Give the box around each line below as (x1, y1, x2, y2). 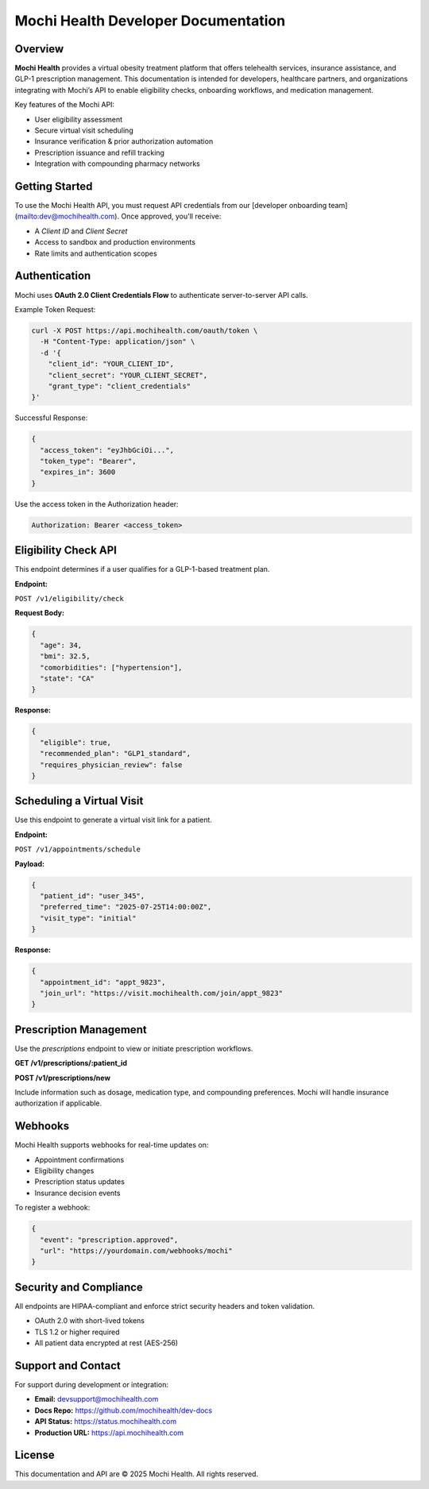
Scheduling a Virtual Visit (14, 794, 144, 808)
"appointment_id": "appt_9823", (40, 978, 166, 986)
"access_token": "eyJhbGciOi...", (40, 446, 175, 454)
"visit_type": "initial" (40, 913, 137, 923)
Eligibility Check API (14, 544, 117, 557)
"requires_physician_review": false (40, 760, 183, 770)
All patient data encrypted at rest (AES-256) (34, 1338, 179, 1348)
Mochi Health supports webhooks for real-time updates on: (14, 1140, 209, 1150)
